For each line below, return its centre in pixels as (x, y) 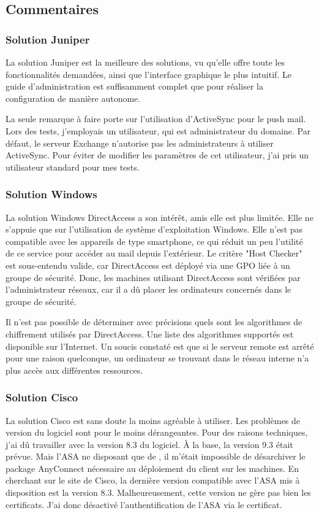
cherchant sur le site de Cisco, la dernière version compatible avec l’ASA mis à (153, 480)
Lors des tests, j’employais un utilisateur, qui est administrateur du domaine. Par (158, 130)
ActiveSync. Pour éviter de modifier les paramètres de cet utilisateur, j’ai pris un (157, 155)
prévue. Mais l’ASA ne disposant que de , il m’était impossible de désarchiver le (156, 456)
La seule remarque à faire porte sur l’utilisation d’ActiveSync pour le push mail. (156, 119)
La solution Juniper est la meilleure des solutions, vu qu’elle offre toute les (145, 62)
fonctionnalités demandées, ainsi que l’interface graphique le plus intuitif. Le (148, 74)
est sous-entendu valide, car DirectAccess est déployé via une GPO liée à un (148, 265)
